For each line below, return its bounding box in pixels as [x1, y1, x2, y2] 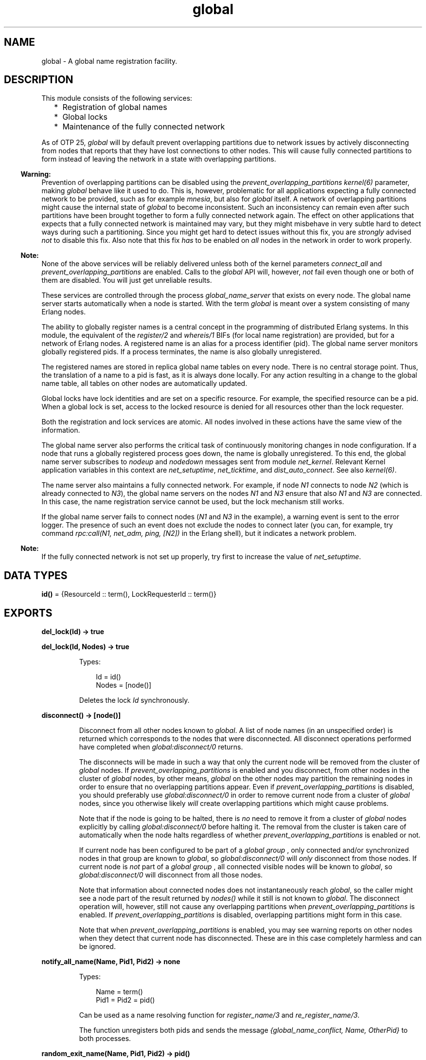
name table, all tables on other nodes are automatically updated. [41, 379, 248, 388]
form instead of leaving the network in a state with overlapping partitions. [41, 155, 276, 164]
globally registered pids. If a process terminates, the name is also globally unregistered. [41, 347, 322, 356]
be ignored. [79, 942, 116, 951]
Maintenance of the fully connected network [62, 122, 225, 132]
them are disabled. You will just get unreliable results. [41, 276, 212, 285]
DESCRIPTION [4, 73, 73, 86]
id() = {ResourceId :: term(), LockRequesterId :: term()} [41, 590, 216, 599]
